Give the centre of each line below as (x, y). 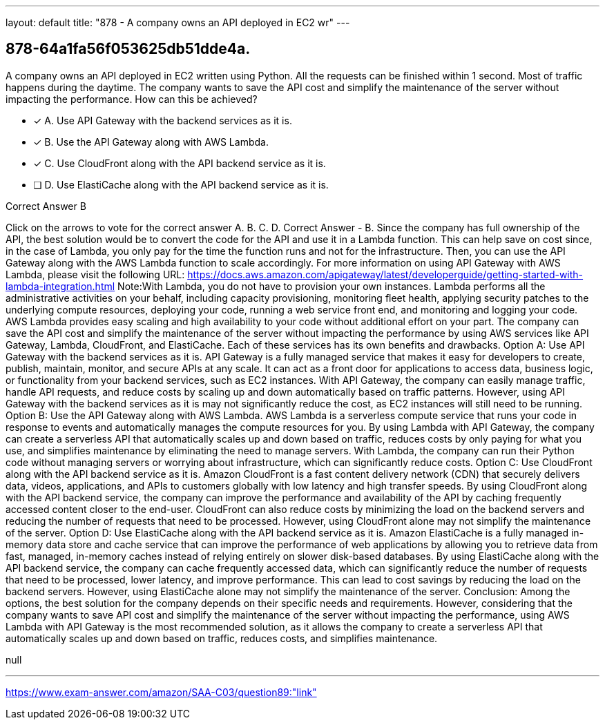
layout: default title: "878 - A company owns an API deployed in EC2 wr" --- (178, 22)
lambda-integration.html (60, 286)
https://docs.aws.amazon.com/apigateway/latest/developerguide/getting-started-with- (385, 274)
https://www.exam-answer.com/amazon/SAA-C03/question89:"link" (161, 692)
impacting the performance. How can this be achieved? (132, 99)
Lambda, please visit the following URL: (95, 274)
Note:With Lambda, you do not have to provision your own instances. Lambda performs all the (332, 286)
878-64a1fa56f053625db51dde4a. (128, 49)
